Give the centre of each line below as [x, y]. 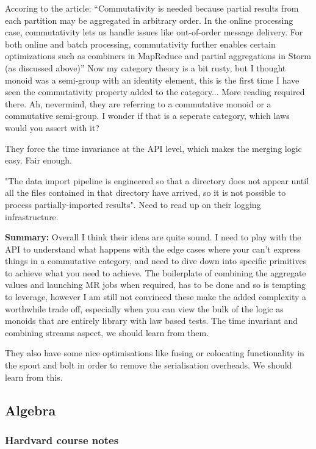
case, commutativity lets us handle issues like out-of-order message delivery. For [154, 32]
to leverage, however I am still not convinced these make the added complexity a [156, 297]
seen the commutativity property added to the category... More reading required [155, 92]
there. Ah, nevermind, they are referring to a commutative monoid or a [138, 103]
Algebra [31, 410]
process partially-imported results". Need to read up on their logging [133, 204]
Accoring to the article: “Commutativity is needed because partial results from [152, 8]
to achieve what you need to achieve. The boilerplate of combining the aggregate [156, 272]
